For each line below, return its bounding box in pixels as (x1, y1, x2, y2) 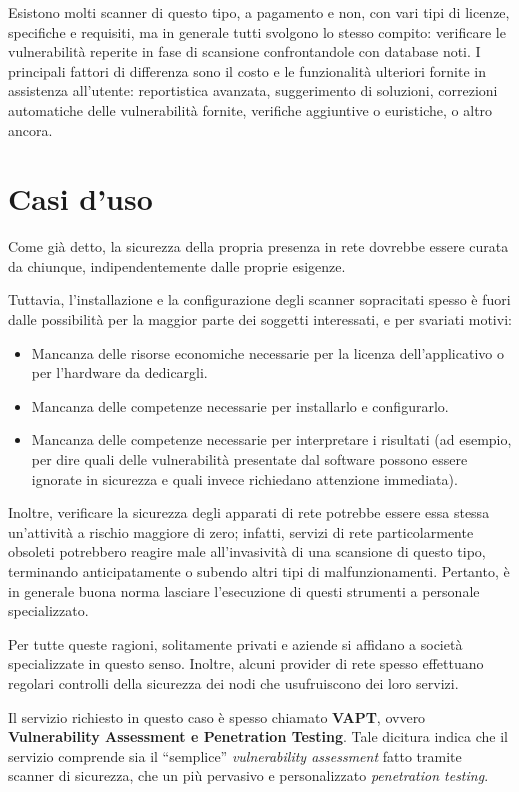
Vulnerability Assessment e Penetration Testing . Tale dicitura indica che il (8, 726, 508, 747)
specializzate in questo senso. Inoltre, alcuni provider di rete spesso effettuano (8, 653, 484, 674)
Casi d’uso (8, 178, 153, 219)
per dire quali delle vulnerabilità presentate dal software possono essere (31, 449, 468, 470)
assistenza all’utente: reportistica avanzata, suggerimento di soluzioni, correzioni (8, 80, 498, 101)
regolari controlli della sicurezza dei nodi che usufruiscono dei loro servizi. (8, 672, 459, 693)
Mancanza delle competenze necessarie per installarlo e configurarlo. (31, 395, 449, 416)
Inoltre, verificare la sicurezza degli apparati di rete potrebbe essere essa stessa (8, 502, 490, 523)
